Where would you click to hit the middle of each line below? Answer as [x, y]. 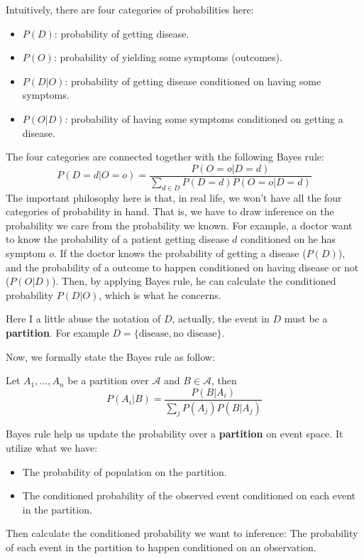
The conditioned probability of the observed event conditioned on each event [189, 495]
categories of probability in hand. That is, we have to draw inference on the [170, 211]
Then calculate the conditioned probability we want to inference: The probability [182, 533]
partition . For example [57, 332]
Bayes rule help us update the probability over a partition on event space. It [175, 434]
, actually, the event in [221, 319]
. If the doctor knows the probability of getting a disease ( [180, 253]
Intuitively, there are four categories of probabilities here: [130, 9]
